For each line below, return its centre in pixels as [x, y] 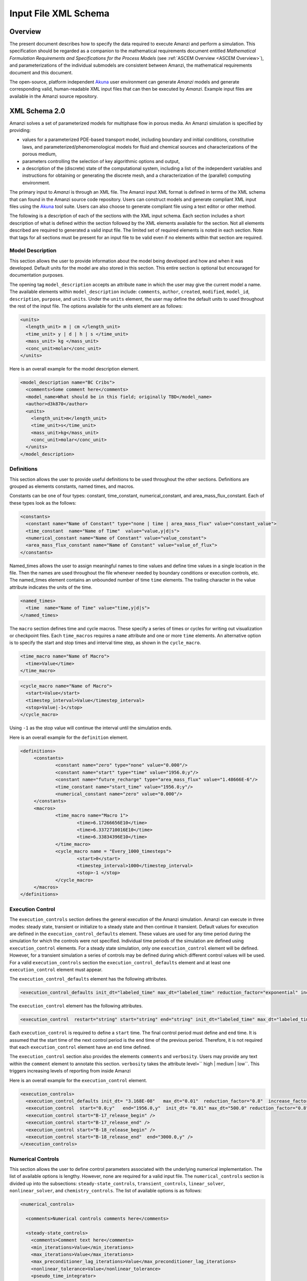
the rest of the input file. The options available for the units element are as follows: [96, 306]
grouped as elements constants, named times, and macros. [72, 486]
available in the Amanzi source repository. [54, 96]
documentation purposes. [37, 275]
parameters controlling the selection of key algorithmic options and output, [101, 161]
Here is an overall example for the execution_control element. [78, 1080]
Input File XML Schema [60, 13]
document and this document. [41, 72]
